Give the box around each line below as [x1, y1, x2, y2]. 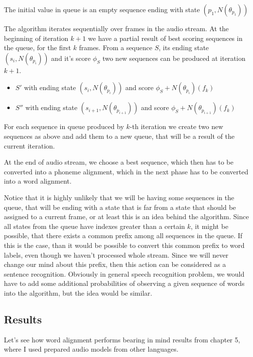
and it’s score [51, 53, 91, 63]
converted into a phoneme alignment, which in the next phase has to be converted [4, 166, 249, 176]
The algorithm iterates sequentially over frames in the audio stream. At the [4, 23, 229, 33]
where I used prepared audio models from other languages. [4, 344, 179, 354]
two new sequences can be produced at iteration [102, 53, 246, 63]
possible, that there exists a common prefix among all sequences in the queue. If [4, 230, 243, 241]
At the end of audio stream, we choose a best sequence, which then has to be [4, 157, 234, 167]
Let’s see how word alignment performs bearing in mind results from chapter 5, [4, 334, 240, 344]
